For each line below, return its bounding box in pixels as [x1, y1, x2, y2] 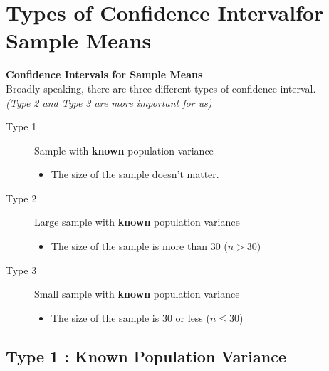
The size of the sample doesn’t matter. [51, 167, 219, 182]
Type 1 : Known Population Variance [6, 345, 286, 367]
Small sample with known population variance [34, 286, 240, 301]
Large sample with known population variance [34, 214, 240, 229]
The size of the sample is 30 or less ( [51, 310, 210, 325]
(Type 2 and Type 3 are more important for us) [6, 95, 212, 110]
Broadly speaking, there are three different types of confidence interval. [6, 80, 316, 95]
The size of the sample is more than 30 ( [51, 239, 228, 254]
